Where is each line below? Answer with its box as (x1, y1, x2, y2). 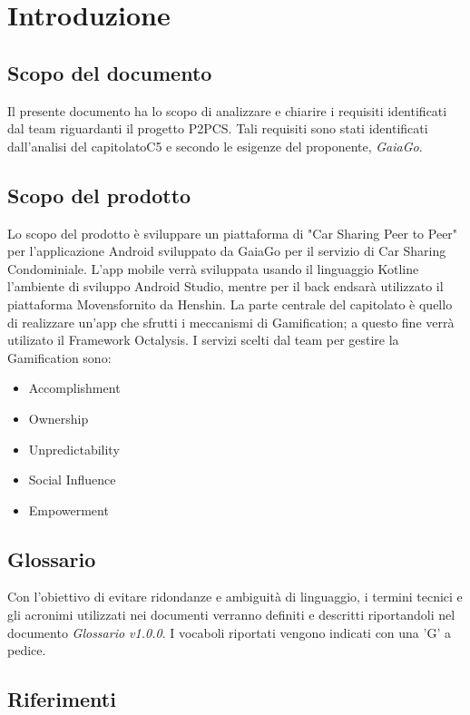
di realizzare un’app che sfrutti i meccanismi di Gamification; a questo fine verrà (7, 312, 455, 331)
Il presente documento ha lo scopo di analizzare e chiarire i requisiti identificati (7, 101, 447, 120)
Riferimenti (7, 685, 116, 713)
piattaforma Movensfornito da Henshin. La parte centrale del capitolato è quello (7, 294, 453, 313)
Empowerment (28, 500, 109, 519)
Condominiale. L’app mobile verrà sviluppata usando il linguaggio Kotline (7, 259, 419, 278)
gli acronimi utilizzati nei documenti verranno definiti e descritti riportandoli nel (7, 605, 455, 624)
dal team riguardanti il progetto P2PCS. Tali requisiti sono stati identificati (7, 119, 428, 138)
